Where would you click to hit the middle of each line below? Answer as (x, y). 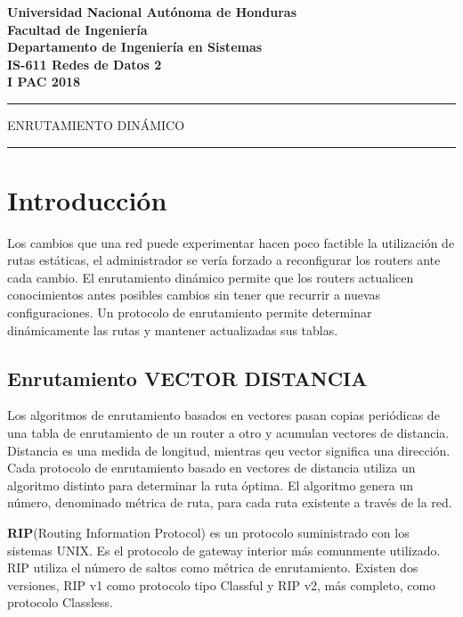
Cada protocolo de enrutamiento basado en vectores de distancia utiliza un (211, 468)
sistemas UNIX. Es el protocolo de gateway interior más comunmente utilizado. (224, 550)
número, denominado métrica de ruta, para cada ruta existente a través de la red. (230, 502)
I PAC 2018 (44, 82)
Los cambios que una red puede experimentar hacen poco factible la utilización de (231, 242)
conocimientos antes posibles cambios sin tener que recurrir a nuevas (194, 295)
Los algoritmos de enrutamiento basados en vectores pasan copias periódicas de (223, 415)
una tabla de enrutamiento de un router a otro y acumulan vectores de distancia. (228, 433)
